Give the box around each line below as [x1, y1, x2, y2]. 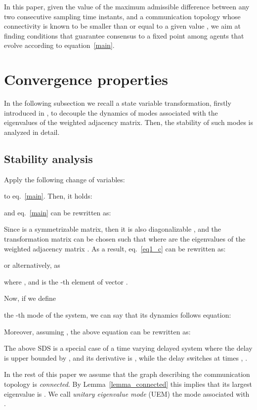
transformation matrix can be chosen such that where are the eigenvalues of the [4, 234, 246, 244]
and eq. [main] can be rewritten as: [4, 207, 111, 217]
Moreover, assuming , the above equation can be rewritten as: [4, 326, 191, 336]
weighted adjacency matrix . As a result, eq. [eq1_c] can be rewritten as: [4, 243, 226, 253]
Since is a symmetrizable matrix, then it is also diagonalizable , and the [4, 224, 221, 234]
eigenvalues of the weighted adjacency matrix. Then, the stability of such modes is [4, 117, 253, 127]
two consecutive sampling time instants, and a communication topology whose [4, 11, 241, 21]
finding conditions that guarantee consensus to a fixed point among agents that [4, 30, 244, 41]
